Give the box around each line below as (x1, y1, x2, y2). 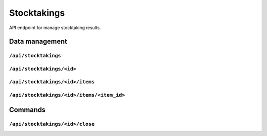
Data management (9, 37, 68, 46)
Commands (9, 105, 46, 114)
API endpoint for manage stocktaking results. (9, 25, 101, 31)
